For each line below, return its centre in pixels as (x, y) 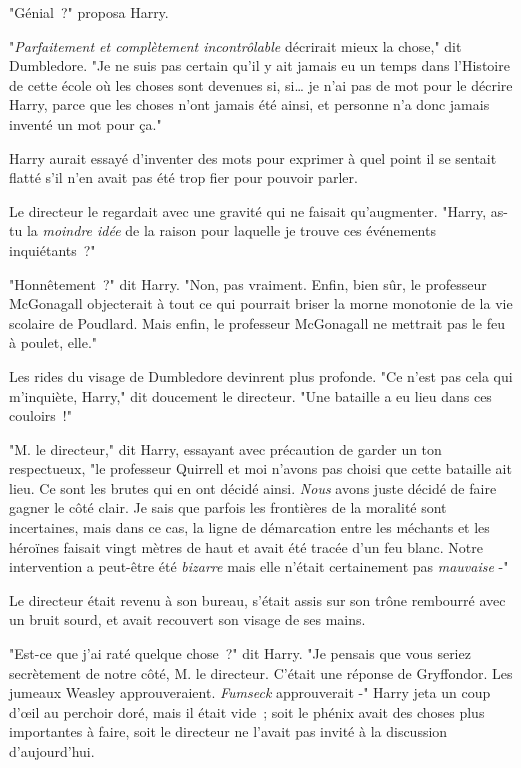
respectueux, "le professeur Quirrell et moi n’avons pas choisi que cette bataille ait (260, 468)
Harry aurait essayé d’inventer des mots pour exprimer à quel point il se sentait (253, 157)
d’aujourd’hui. (52, 751)
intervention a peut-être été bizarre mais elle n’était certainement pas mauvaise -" (259, 566)
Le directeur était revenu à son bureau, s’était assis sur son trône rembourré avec (257, 599)
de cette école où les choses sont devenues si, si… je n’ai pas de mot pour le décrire (261, 84)
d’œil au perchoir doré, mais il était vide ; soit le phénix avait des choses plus (247, 711)
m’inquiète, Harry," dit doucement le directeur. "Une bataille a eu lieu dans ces (250, 395)
